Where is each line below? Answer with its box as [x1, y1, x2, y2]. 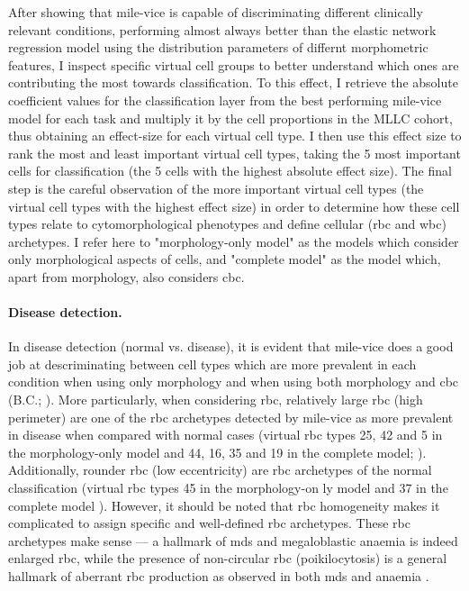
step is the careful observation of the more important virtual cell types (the [8, 178, 424, 197]
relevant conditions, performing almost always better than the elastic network [8, 20, 437, 39]
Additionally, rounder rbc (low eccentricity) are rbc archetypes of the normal [8, 460, 432, 479]
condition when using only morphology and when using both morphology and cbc [8, 372, 459, 391]
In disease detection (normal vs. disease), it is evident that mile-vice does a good [8, 337, 454, 356]
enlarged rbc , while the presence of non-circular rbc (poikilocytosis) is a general [8, 549, 447, 568]
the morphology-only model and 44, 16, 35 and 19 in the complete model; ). [8, 442, 427, 461]
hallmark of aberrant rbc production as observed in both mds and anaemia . [8, 567, 429, 586]
